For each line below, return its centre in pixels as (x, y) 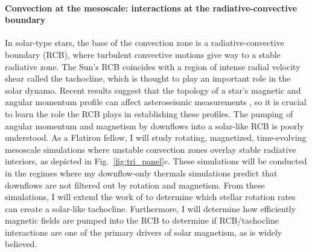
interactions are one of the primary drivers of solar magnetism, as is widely (144, 232)
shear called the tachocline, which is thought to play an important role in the (148, 78)
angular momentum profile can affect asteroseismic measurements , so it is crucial (156, 102)
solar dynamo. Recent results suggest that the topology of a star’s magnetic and (153, 90)
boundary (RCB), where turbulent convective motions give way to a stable (143, 54)
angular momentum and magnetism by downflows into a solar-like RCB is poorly (154, 125)
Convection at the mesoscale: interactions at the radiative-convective (151, 8)
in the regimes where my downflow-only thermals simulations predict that (141, 173)
